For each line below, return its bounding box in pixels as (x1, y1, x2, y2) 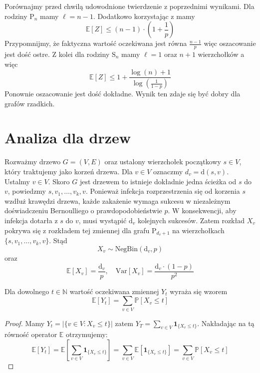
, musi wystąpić (78, 215, 127, 225)
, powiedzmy (7, 186, 46, 196)
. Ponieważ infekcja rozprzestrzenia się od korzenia (85, 186, 240, 196)
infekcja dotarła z (4, 215, 58, 225)
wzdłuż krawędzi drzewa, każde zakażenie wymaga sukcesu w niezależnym (4, 195, 231, 206)
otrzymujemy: (66, 329, 108, 340)
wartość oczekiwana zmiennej (69, 286, 159, 296)
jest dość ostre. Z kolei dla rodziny (4, 49, 110, 59)
